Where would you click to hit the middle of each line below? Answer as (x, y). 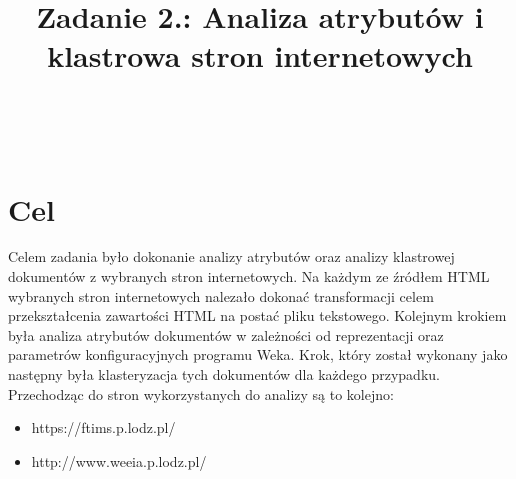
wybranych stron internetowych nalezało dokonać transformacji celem (221, 295)
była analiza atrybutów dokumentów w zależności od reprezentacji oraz (226, 334)
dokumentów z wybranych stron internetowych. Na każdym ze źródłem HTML (249, 276)
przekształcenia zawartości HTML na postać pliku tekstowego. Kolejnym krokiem (257, 315)
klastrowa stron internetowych (260, 55)
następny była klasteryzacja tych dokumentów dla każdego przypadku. (224, 374)
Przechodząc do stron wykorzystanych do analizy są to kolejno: (201, 393)
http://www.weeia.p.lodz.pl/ (119, 460)
